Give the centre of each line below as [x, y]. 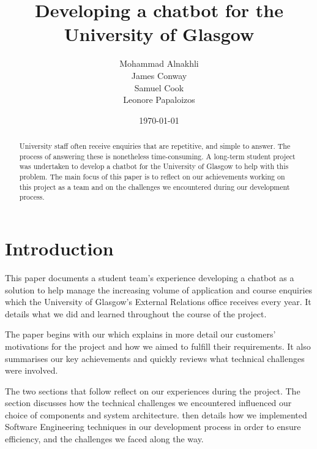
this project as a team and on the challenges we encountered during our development [155, 187]
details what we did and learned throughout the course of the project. [136, 313]
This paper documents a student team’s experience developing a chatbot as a [150, 277]
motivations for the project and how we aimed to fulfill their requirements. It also [158, 346]
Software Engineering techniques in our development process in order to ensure [153, 427]
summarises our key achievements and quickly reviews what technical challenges [155, 358]
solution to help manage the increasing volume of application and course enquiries [159, 289]
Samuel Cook [159, 87]
